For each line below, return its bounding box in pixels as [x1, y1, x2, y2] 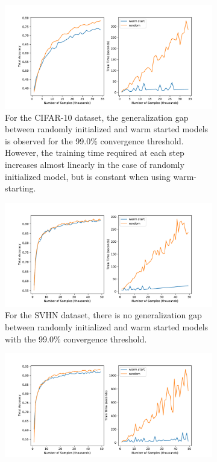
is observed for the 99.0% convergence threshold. [5, 134, 184, 147]
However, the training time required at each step [5, 146, 184, 159]
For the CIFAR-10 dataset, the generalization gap [5, 111, 189, 123]
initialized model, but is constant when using [5, 170, 171, 182]
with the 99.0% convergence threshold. [5, 332, 147, 345]
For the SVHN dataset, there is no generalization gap [5, 309, 202, 321]
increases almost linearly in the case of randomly [5, 158, 184, 170]
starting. [5, 182, 36, 194]
